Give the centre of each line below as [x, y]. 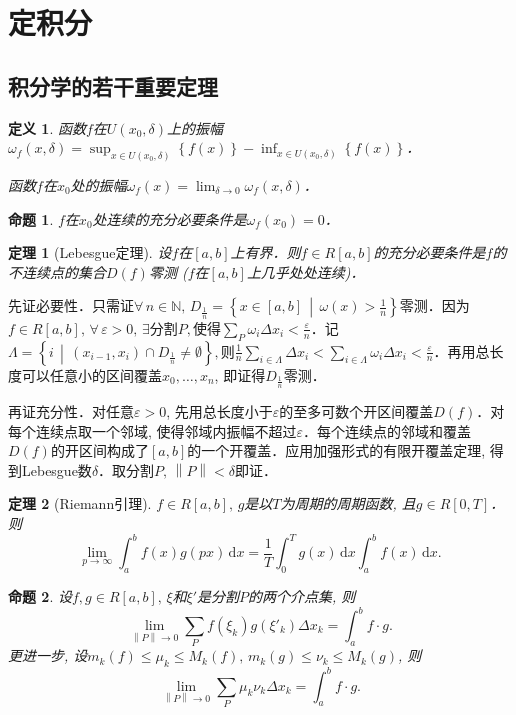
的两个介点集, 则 [302, 595]
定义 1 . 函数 [47, 127]
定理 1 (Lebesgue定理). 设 [90, 252]
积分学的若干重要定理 [113, 85]
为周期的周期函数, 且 [348, 503]
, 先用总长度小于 [219, 411]
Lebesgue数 [56, 469]
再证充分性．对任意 [71, 411]
